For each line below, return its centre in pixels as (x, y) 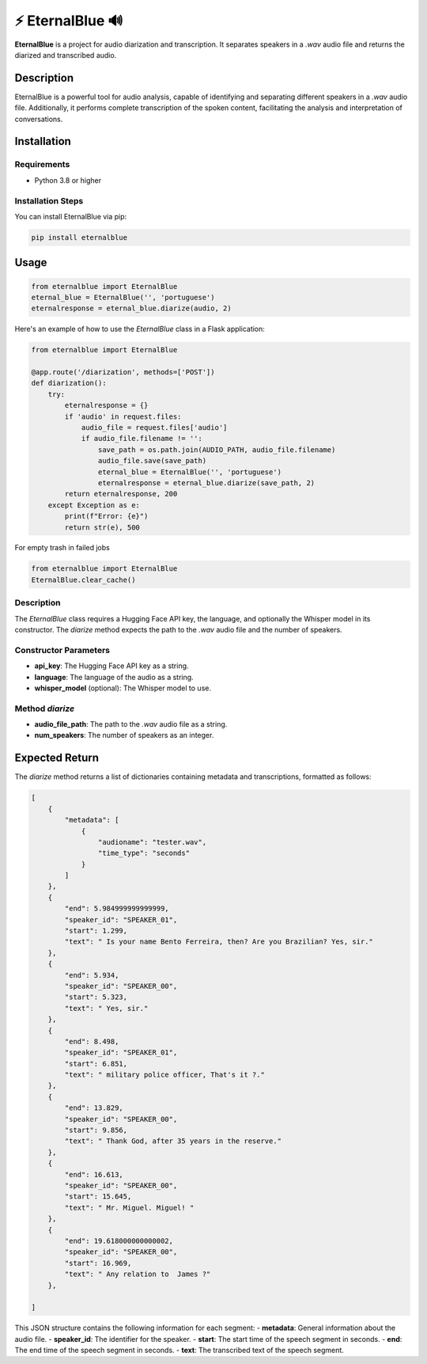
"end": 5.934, (92, 975)
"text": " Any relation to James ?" (138, 1274)
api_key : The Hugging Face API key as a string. (111, 666)
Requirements (42, 165)
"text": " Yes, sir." (106, 1008)
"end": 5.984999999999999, (117, 909)
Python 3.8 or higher (68, 180)
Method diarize (45, 709)
